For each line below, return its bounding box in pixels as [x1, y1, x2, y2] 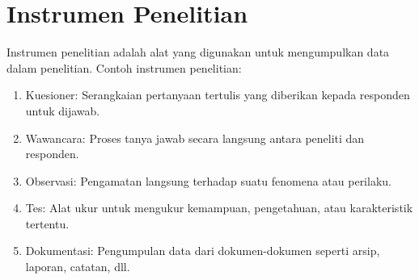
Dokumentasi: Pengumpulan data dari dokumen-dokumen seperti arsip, [25, 242, 380, 259]
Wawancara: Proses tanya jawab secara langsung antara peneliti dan [25, 129, 365, 146]
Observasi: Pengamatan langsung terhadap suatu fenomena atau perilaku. [25, 172, 391, 189]
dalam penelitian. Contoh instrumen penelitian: [6, 59, 242, 76]
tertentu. [25, 215, 70, 232]
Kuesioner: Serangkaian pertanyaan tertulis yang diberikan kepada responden [25, 86, 410, 103]
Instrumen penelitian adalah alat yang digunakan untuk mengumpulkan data [6, 44, 390, 61]
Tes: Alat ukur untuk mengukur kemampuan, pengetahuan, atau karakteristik [25, 199, 413, 216]
